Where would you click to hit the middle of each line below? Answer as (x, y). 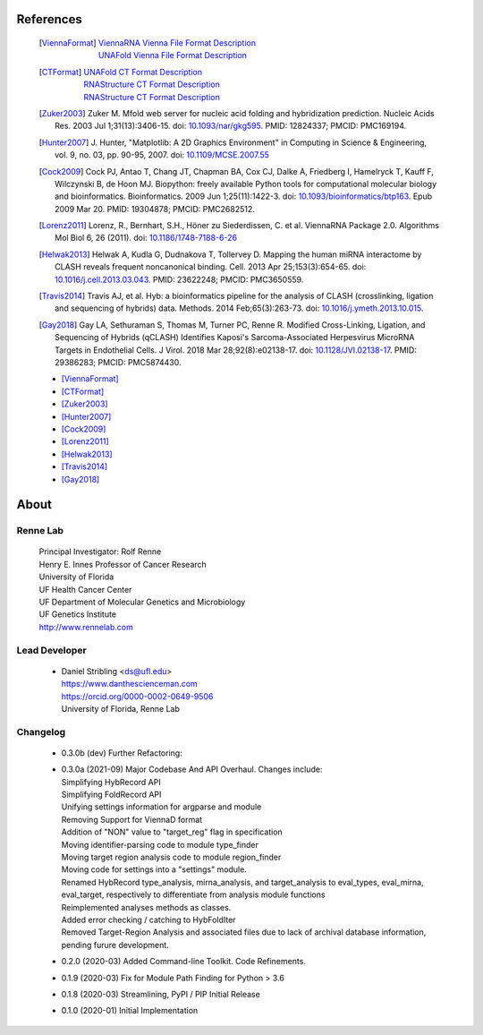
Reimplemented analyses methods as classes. (146, 907)
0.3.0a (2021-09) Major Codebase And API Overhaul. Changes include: (192, 769)
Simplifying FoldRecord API (111, 795)
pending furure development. (115, 945)
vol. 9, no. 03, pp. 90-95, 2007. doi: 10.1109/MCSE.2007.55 (162, 155)
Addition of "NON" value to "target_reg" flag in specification (172, 832)
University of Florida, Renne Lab (121, 708)
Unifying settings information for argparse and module (161, 807)
